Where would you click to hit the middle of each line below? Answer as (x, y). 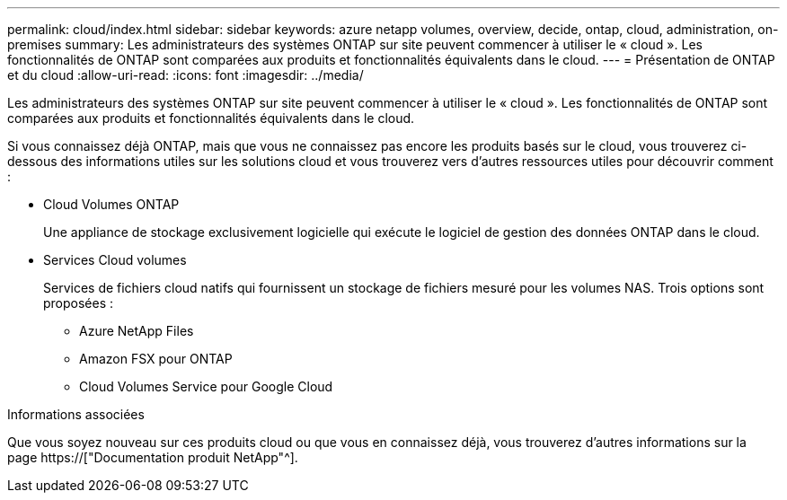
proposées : (79, 303)
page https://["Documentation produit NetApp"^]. (153, 457)
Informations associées (76, 414)
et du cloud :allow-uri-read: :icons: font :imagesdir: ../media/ (186, 75)
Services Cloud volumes (115, 260)
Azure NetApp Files (137, 331)
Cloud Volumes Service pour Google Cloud (206, 386)
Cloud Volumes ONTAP (111, 204)
